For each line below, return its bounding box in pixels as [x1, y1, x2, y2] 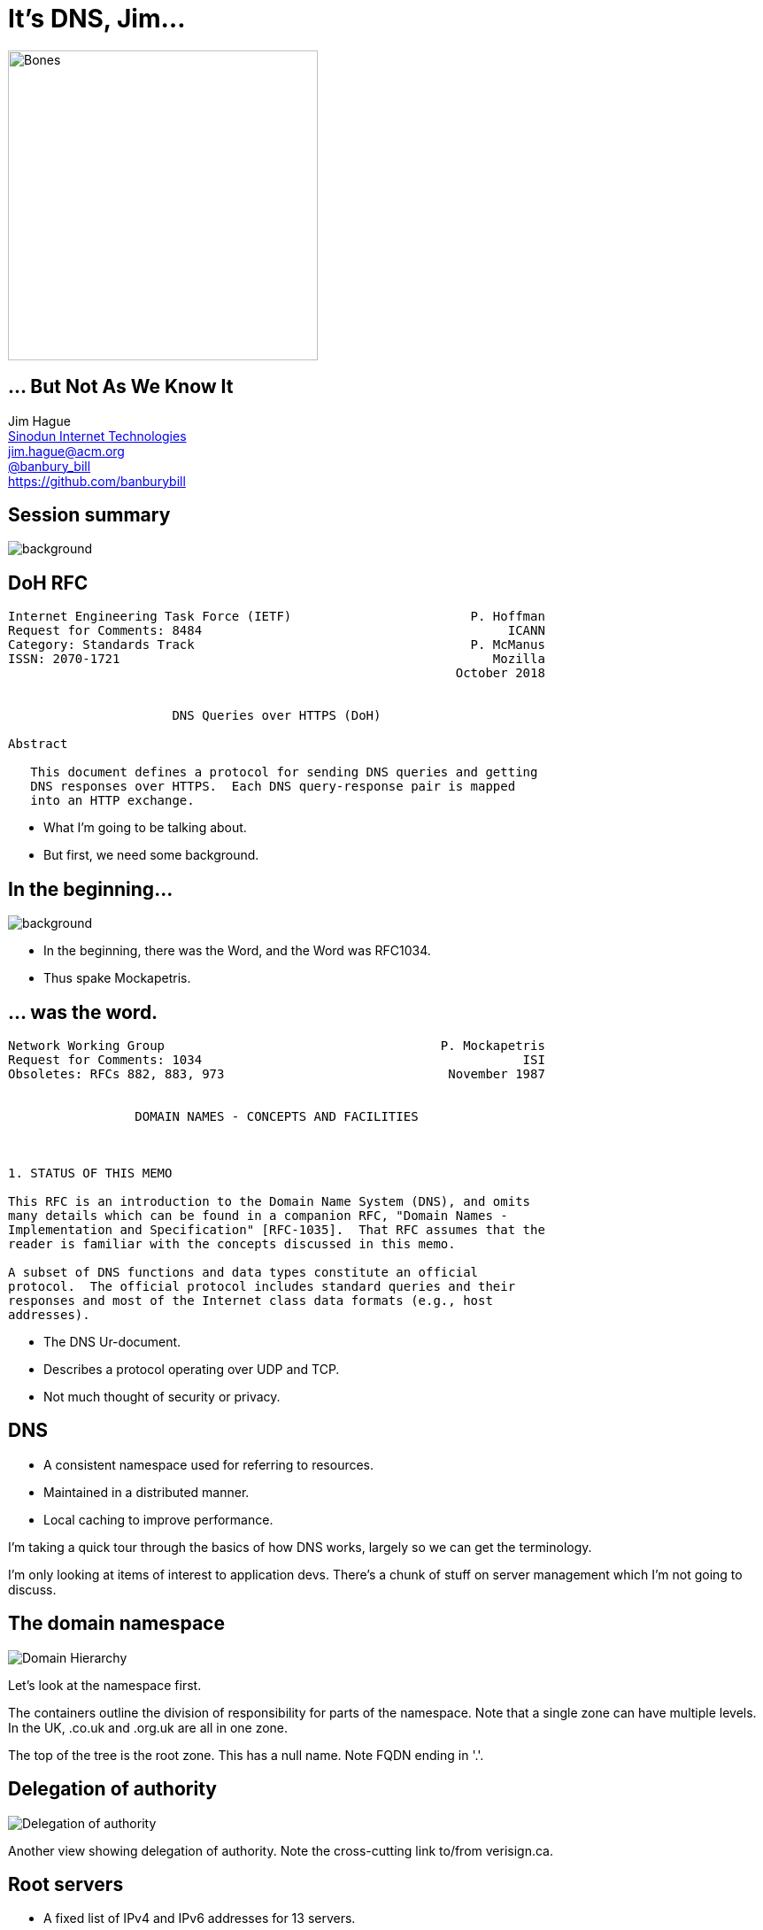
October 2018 [455, 666, 545, 681]
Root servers [8, 1872, 124, 1895]
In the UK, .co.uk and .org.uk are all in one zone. [8, 1719, 289, 1735]
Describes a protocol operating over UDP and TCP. [43, 1361, 340, 1377]
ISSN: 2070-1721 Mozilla [8, 652, 545, 667]
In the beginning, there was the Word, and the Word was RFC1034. [43, 943, 431, 959]
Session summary [8, 504, 171, 527]
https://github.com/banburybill [8, 473, 186, 489]
